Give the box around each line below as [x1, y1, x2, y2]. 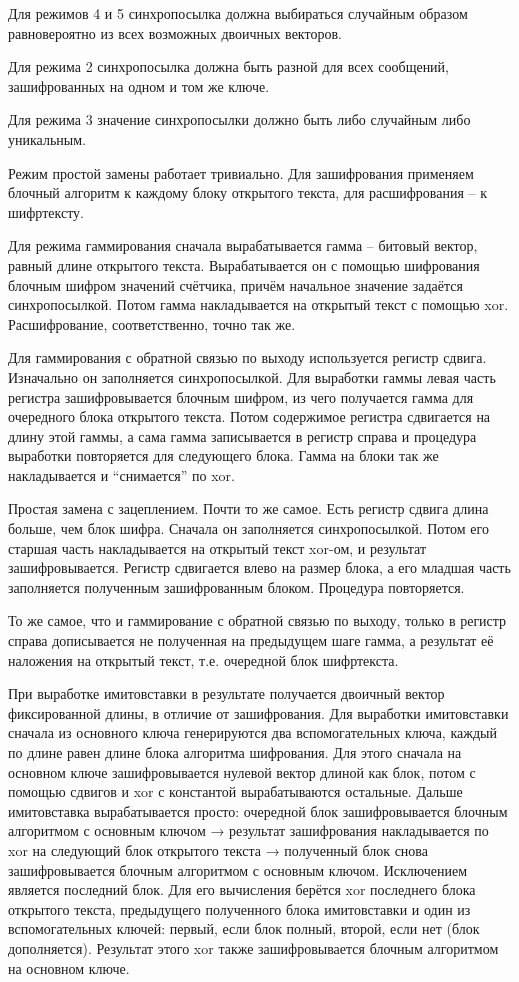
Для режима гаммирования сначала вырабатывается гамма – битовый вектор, [8, 235, 478, 256]
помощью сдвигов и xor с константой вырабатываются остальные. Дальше [8, 781, 463, 802]
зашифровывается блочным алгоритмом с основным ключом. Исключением [8, 859, 468, 880]
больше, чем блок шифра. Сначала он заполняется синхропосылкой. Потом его [8, 518, 489, 539]
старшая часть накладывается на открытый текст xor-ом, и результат [8, 537, 427, 558]
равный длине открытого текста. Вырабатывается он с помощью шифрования [8, 254, 480, 275]
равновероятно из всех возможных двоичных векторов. [8, 22, 342, 43]
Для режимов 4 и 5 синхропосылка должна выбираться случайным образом [8, 3, 468, 23]
